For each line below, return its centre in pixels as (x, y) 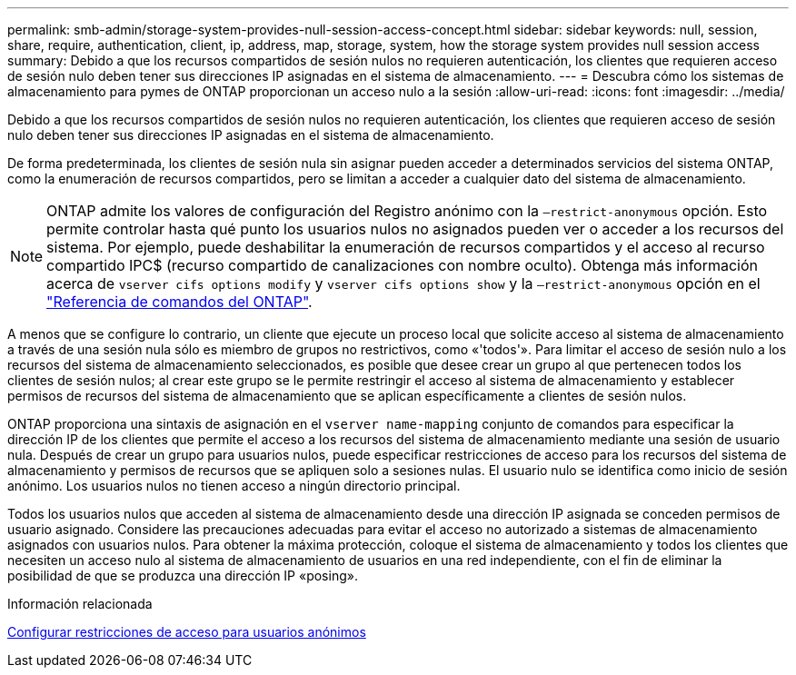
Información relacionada (80, 604)
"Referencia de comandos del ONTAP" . (179, 302)
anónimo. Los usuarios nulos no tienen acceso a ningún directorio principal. (234, 486)
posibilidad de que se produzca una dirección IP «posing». (183, 576)
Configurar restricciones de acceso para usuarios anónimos (187, 632)
